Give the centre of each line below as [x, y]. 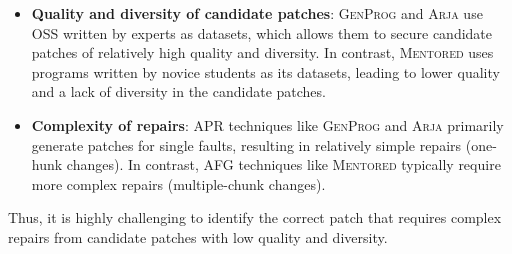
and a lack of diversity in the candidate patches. [178, 91]
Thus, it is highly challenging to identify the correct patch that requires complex [255, 217]
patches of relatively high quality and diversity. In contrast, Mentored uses [262, 52]
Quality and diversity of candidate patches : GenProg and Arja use [257, 13]
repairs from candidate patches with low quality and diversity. [198, 236]
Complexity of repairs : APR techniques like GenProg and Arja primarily [267, 124]
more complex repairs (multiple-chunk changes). [178, 183]
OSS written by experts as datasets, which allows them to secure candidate [262, 32]
